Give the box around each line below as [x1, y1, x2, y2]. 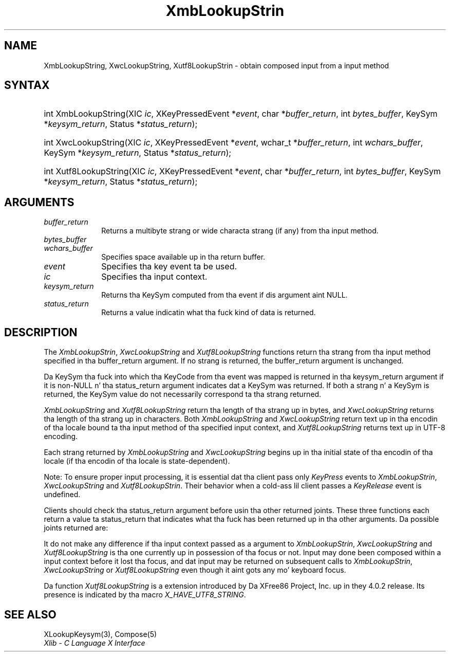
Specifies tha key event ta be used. [101, 261, 237, 272]
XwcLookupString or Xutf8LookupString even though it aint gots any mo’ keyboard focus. [44, 566, 346, 575]
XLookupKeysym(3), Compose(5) [44, 629, 157, 639]
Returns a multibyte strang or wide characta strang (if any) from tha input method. [101, 226, 379, 235]
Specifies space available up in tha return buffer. [101, 252, 266, 262]
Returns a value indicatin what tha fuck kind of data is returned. [101, 308, 316, 317]
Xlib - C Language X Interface [44, 638, 145, 647]
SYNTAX [4, 79, 50, 92]
